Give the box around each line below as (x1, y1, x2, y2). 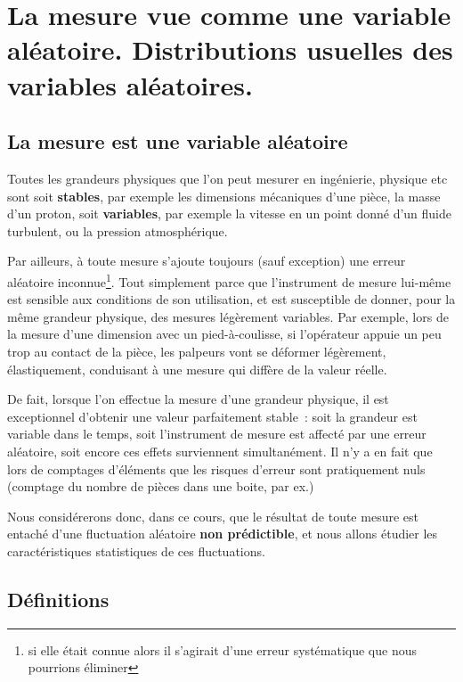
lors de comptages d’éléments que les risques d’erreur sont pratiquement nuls (7, 459, 426, 478)
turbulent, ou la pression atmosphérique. (7, 221, 228, 240)
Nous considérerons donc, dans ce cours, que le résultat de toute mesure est (7, 506, 418, 525)
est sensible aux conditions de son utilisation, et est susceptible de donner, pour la (7, 290, 456, 308)
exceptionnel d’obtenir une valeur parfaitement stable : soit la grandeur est (7, 407, 418, 425)
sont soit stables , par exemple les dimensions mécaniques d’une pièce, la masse (7, 186, 441, 205)
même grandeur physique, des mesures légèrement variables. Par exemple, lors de (7, 307, 449, 325)
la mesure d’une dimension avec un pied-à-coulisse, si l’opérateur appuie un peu (7, 325, 442, 343)
